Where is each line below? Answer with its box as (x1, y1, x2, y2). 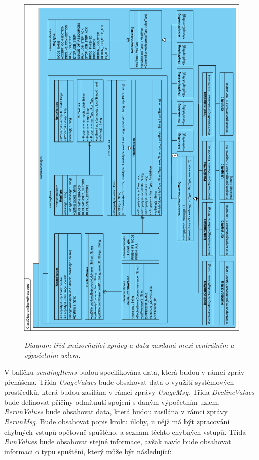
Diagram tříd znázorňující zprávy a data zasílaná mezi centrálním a (24, 339, 234, 350)
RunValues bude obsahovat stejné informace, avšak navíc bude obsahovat (4, 436, 231, 447)
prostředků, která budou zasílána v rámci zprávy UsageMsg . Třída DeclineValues (4, 386, 254, 397)
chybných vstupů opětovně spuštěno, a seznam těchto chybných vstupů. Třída (4, 426, 246, 437)
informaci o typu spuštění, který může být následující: (4, 446, 172, 456)
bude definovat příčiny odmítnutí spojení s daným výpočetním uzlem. (4, 396, 220, 407)
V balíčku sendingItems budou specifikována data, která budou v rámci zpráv (4, 366, 245, 377)
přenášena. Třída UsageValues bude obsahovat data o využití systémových (4, 376, 234, 387)
